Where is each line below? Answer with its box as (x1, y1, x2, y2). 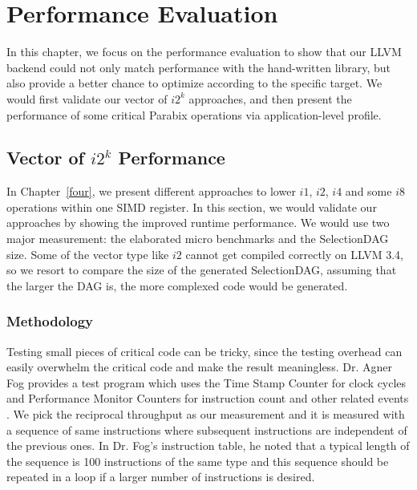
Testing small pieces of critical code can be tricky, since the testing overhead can (6, 342, 403, 359)
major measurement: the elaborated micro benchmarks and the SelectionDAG (6, 230, 389, 247)
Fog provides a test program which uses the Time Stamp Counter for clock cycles (6, 374, 407, 391)
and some (345, 183, 392, 200)
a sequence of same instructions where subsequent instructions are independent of (6, 421, 407, 438)
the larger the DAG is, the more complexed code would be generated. (6, 277, 348, 294)
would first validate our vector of (6, 90, 168, 107)
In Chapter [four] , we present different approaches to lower (6, 183, 296, 200)
